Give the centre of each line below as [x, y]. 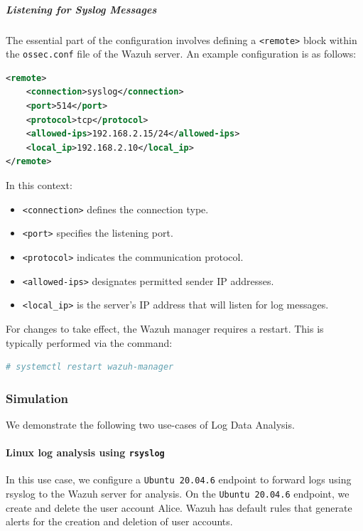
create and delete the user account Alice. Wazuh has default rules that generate [179, 507]
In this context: [39, 185]
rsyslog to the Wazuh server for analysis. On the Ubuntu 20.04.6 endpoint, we [178, 494]
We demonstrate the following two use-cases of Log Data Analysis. [150, 424]
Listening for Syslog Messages [81, 9]
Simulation [37, 398]
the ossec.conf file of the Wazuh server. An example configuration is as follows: [181, 54]
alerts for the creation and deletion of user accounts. [119, 521]
